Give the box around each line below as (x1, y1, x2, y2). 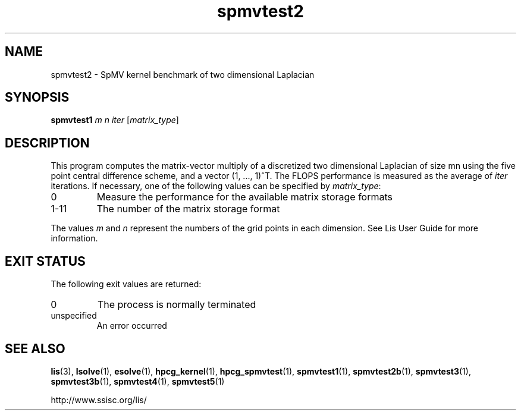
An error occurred (96, 320, 167, 331)
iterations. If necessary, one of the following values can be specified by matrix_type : (51, 181, 381, 191)
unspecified (51, 310, 97, 321)
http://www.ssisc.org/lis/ (51, 394, 147, 405)
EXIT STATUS (5, 253, 86, 269)
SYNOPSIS (5, 90, 70, 105)
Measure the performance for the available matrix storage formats (96, 191, 393, 203)
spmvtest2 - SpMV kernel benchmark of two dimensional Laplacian (51, 69, 315, 80)
